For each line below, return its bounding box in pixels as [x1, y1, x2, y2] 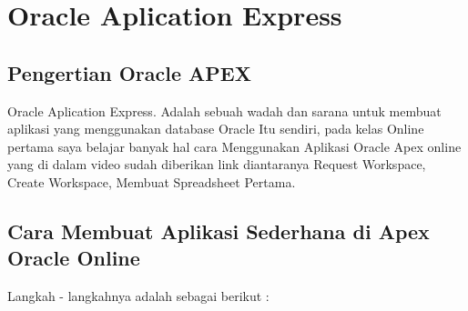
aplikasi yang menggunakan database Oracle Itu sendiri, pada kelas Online [7, 119, 424, 138]
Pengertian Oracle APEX [7, 58, 251, 86]
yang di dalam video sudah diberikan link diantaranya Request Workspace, [7, 155, 426, 174]
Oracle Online [7, 244, 140, 272]
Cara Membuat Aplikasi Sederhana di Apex [7, 216, 430, 245]
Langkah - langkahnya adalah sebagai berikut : [7, 286, 270, 306]
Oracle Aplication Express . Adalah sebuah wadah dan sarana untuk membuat [7, 101, 442, 120]
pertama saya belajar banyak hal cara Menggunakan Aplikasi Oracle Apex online [7, 136, 462, 155]
